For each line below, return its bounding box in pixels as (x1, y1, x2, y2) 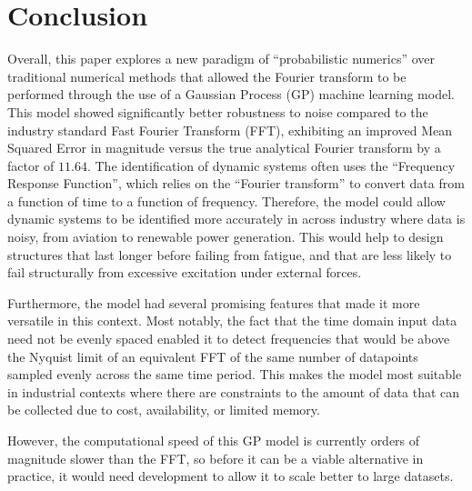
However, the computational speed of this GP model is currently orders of (7, 431, 420, 449)
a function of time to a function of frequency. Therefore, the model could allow (7, 191, 446, 210)
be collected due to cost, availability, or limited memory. (7, 400, 320, 419)
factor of (7, 155, 55, 175)
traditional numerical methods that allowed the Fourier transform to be (7, 66, 407, 85)
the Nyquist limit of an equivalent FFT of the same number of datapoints (7, 346, 418, 366)
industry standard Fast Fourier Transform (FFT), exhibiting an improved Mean (7, 120, 453, 139)
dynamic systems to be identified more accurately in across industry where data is (7, 209, 466, 228)
